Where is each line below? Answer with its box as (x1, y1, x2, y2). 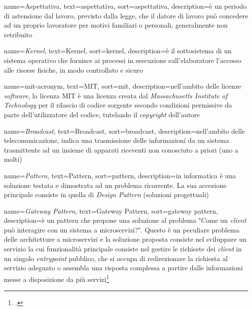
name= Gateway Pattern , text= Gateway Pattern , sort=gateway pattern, (4, 205, 218, 216)
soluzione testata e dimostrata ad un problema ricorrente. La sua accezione (4, 180, 227, 190)
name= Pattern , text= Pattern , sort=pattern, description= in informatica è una (4, 170, 236, 180)
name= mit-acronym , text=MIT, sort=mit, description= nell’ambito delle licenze (4, 81, 241, 91)
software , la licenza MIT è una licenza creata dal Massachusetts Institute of (4, 90, 228, 100)
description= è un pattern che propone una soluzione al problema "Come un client (4, 215, 247, 225)
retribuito (4, 29, 32, 39)
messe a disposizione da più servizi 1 (4, 272, 110, 284)
